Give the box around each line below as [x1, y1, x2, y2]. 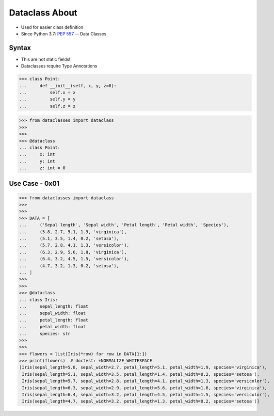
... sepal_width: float [19, 310, 86, 316]
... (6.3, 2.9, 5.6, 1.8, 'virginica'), [19, 249, 127, 255]
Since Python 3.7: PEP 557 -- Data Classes [21, 31, 107, 36]
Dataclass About [9, 7, 78, 18]
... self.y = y [19, 96, 76, 102]
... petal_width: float [19, 324, 86, 330]
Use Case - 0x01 [9, 179, 60, 188]
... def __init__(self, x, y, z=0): [19, 83, 116, 88]
